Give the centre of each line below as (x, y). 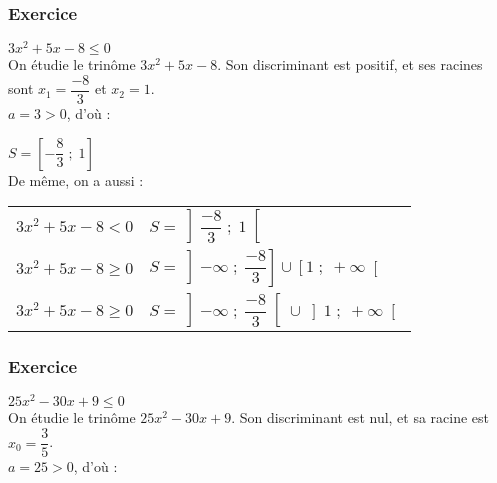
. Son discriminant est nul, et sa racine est (360, 417)
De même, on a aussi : (76, 179)
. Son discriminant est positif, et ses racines (350, 64)
